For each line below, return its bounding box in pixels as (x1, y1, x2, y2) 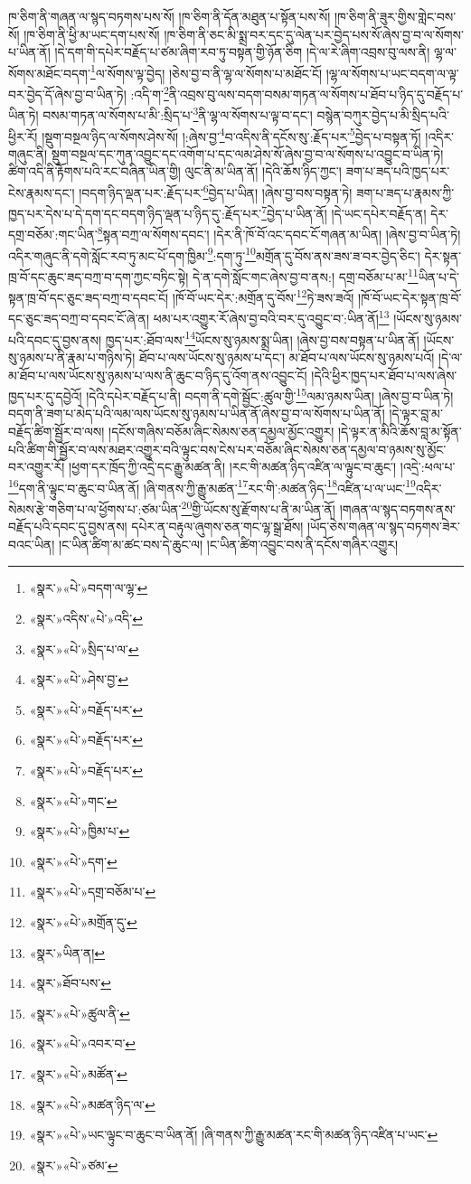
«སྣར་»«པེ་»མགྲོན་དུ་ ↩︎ (29, 913, 137, 931)
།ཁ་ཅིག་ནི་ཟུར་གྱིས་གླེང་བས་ (334, 7, 457, 25)
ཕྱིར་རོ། (8, 127, 38, 146)
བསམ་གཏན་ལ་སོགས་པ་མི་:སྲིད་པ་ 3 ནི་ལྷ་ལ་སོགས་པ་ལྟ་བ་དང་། (42, 103, 313, 124)
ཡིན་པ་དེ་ (418, 267, 460, 286)
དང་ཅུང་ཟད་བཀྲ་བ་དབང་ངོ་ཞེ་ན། (8, 309, 150, 328)
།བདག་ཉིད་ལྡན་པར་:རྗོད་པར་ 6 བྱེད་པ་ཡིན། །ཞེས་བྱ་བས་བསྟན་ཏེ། (79, 180, 353, 202)
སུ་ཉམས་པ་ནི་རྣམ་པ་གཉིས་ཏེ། (8, 347, 136, 366)
